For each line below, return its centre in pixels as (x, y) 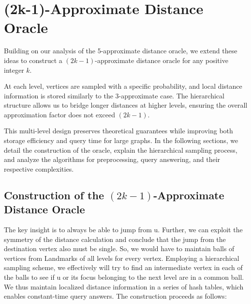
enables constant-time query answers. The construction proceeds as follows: (115, 296)
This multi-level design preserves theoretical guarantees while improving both (118, 131)
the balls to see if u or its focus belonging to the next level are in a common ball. (124, 277)
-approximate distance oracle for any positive (162, 60)
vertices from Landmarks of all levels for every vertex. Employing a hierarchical (122, 258)
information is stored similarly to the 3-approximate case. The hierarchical (114, 95)
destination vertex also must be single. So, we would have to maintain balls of (119, 248)
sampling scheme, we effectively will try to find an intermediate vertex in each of (123, 267)
